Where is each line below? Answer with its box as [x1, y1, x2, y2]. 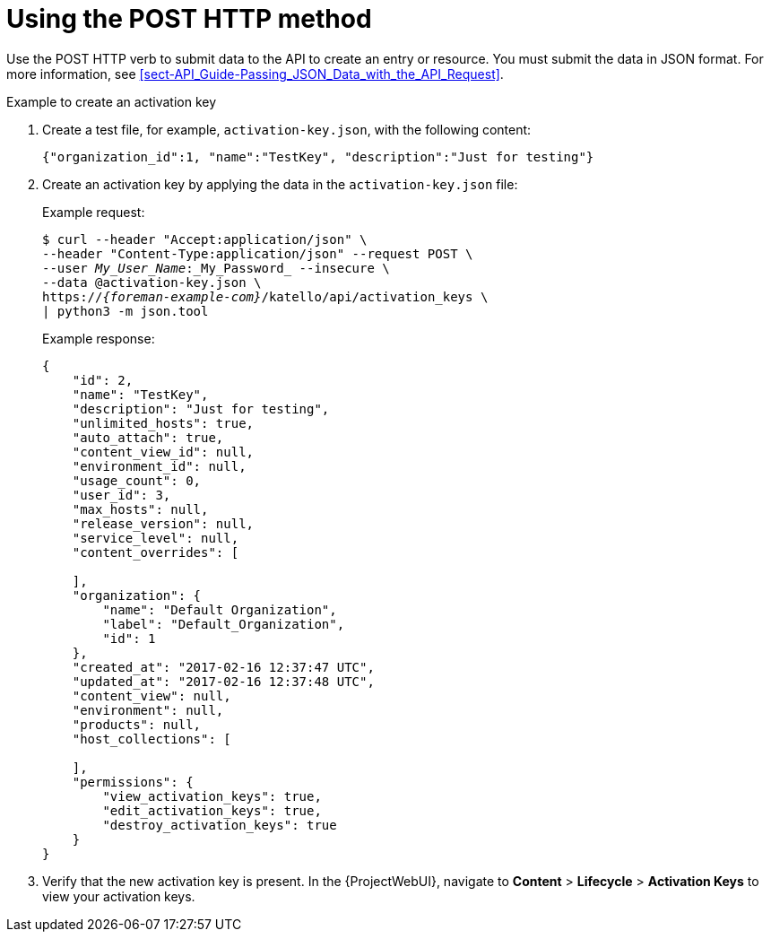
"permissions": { [72, 774, 194, 789]
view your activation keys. [42, 888, 195, 904]
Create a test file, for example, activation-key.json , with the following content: [42, 121, 532, 137]
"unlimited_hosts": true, [72, 415, 255, 430]
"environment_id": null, [72, 458, 247, 474]
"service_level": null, [72, 530, 239, 545]
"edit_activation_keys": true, [102, 803, 322, 818]
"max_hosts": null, [72, 501, 209, 517]
